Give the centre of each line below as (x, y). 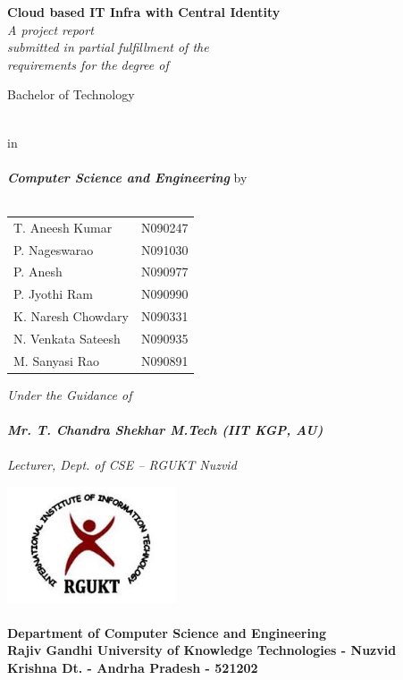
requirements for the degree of (88, 64)
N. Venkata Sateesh (67, 338)
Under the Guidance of (70, 394)
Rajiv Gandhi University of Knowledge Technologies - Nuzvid (202, 650)
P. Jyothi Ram (53, 294)
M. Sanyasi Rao (56, 360)
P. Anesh (38, 272)
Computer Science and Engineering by (127, 177)
